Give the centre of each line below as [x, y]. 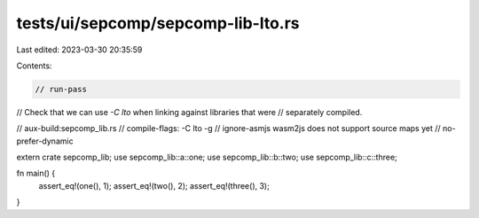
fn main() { [36, 174]
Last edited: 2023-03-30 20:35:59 [79, 50]
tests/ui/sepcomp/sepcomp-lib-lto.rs [158, 23]
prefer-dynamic [45, 141]
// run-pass [61, 89]
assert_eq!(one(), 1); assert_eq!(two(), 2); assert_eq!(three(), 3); [154, 185]
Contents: [34, 66]
